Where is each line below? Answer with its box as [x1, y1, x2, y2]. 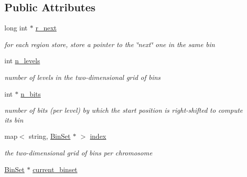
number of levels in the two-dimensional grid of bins [4, 72, 161, 82]
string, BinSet [28, 131, 71, 141]
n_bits [21, 88, 41, 99]
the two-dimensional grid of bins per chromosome [4, 147, 153, 157]
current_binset [32, 164, 78, 174]
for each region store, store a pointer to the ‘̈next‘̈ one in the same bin [4, 39, 215, 49]
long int [4, 23, 28, 33]
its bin [4, 114, 24, 125]
